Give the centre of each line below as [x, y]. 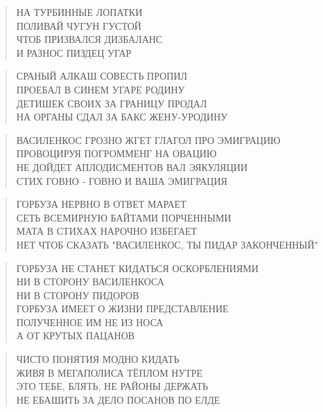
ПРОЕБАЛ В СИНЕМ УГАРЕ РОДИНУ [101, 89]
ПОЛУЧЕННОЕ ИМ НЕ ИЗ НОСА [90, 322]
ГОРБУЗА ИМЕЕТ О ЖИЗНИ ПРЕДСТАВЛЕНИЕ [122, 308]
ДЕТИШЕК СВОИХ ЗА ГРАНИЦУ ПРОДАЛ [112, 103]
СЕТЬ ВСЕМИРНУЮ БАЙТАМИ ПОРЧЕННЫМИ [124, 217]
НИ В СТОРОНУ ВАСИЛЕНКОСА [90, 281]
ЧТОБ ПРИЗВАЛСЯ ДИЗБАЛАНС [89, 39]
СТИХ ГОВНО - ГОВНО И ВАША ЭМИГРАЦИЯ [122, 180]
